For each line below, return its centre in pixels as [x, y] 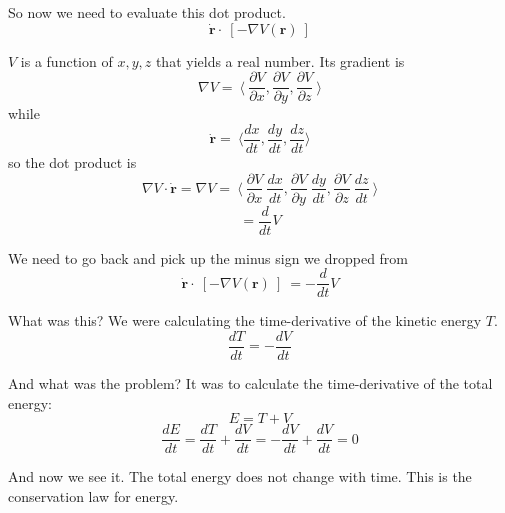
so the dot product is [72, 161]
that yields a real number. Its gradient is [280, 60]
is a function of [66, 60]
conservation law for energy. [93, 495]
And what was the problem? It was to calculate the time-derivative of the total [250, 382]
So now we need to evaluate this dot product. [147, 12]
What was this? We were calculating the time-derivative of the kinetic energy [245, 320]
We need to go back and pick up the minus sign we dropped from [208, 257]
